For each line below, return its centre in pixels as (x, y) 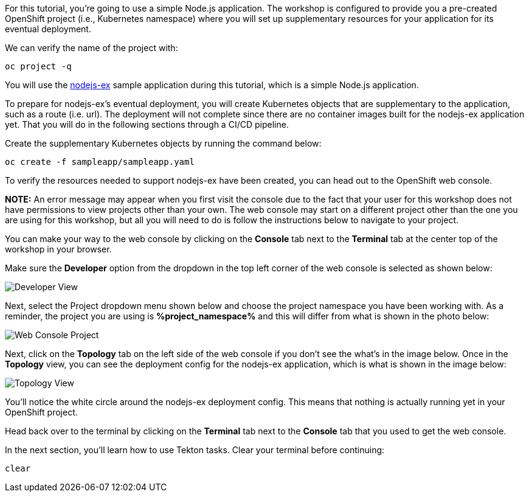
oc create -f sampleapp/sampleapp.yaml (100, 162)
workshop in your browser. (58, 249)
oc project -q (38, 66)
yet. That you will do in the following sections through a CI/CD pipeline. (147, 124)
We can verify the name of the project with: (92, 48)
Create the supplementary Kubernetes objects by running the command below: (163, 143)
